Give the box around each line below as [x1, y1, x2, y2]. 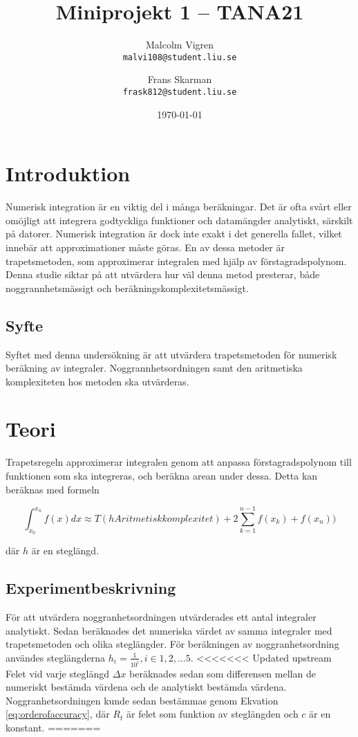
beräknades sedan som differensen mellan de [129, 666, 316, 680]
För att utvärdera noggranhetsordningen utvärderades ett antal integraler [6, 610, 317, 624]
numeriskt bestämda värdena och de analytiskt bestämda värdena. [6, 680, 287, 694]
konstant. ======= [6, 720, 101, 735]
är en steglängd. [31, 543, 100, 558]
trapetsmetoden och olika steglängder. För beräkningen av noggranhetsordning [6, 637, 339, 651]
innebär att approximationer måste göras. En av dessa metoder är [6, 239, 285, 254]
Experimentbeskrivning [6, 577, 176, 599]
